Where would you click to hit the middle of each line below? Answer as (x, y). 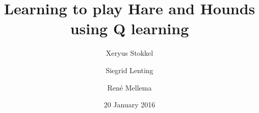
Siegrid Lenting (129, 70)
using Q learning (129, 28)
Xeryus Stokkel (129, 53)
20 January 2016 (129, 105)
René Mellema (129, 87)
